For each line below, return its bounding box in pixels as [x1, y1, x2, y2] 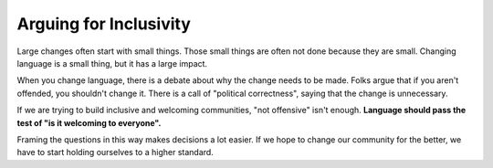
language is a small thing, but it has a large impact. [16, 58, 208, 68]
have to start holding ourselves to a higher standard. [16, 147, 214, 158]
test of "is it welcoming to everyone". [16, 117, 162, 128]
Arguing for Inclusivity [16, 14, 191, 34]
